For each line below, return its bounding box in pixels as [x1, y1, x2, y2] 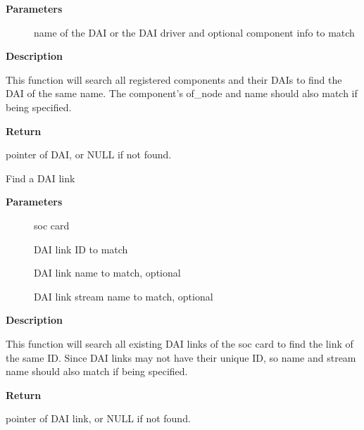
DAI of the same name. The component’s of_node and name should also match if [6, 86, 358, 101]
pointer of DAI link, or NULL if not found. [6, 411, 191, 426]
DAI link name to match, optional [34, 265, 181, 280]
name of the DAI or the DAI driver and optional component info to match [34, 25, 355, 39]
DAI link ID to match [34, 241, 128, 256]
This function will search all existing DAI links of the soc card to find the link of [6, 336, 353, 350]
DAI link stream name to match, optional [34, 289, 213, 303]
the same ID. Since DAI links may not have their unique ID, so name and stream [6, 350, 356, 365]
